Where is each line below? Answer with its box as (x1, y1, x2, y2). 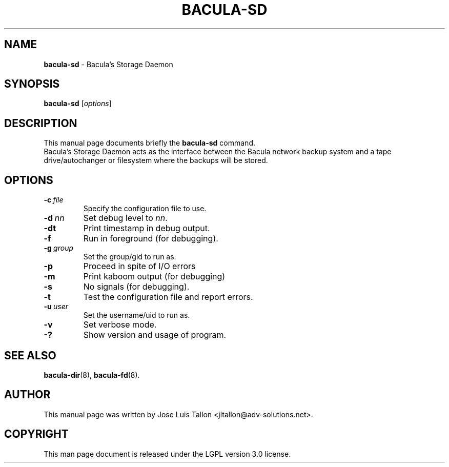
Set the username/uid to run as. (83, 311, 190, 320)
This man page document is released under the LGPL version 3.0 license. (44, 449, 291, 458)
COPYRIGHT (4, 428, 69, 441)
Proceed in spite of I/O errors (83, 261, 196, 272)
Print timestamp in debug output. (83, 223, 210, 234)
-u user (44, 302, 68, 311)
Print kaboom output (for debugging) (83, 271, 226, 282)
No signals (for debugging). (83, 281, 190, 292)
